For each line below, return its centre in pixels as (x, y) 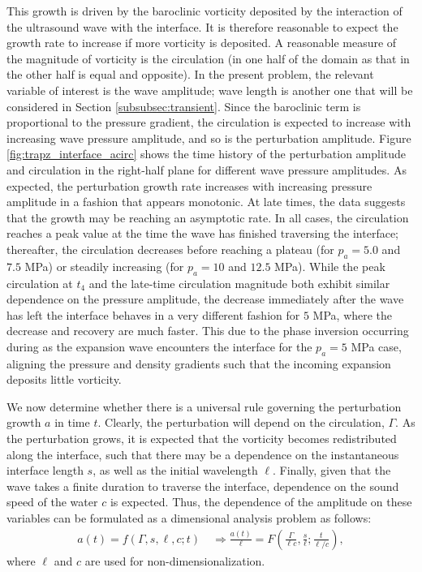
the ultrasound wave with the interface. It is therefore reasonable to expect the (202, 26)
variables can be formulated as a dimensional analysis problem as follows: (189, 518)
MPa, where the (353, 314)
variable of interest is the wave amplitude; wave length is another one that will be (210, 90)
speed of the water (52, 502)
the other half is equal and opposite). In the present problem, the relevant (190, 74)
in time (72, 422)
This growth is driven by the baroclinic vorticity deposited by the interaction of (205, 11)
